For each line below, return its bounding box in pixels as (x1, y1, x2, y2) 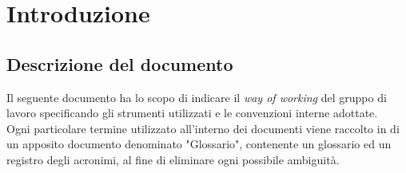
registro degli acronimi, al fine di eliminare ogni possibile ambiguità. (6, 151, 340, 167)
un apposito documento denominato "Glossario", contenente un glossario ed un (6, 136, 392, 152)
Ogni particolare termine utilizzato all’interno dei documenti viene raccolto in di (6, 120, 400, 136)
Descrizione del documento (6, 51, 233, 76)
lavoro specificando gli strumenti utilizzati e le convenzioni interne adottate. (6, 104, 378, 121)
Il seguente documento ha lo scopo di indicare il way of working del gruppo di (6, 88, 387, 105)
